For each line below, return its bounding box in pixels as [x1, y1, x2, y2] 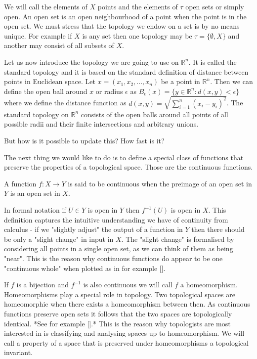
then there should [191, 224, 245, 234]
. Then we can [210, 76, 253, 87]
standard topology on [4, 109, 69, 119]
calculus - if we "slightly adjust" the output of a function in [4, 224, 183, 234]
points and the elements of [97, 1, 178, 11]
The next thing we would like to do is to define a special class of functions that [4, 152, 244, 162]
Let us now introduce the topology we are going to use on [4, 56, 179, 67]
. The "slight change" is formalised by [121, 233, 234, 244]
